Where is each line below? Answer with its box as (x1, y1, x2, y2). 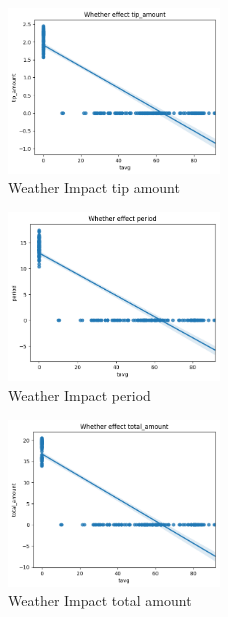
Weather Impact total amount (8, 590, 192, 611)
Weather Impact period (8, 385, 151, 406)
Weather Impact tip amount (8, 177, 180, 198)
